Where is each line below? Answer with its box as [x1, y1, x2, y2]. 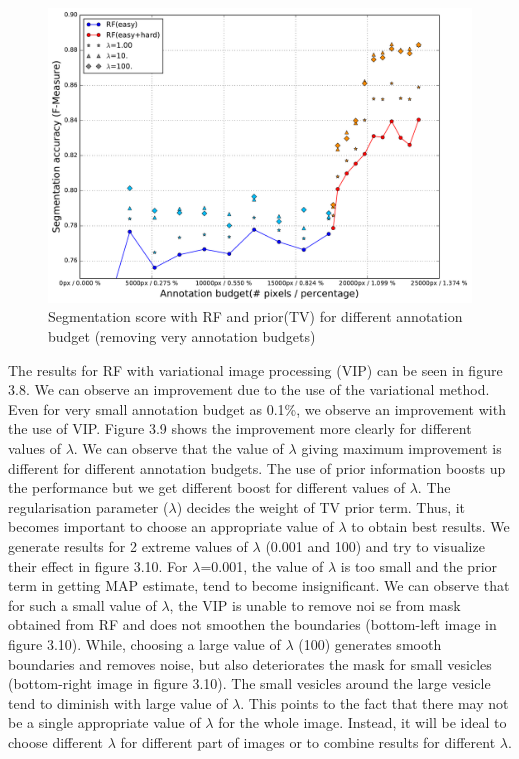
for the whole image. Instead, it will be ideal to [218, 712, 507, 733]
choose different [8, 731, 103, 752]
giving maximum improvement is [301, 437, 502, 458]
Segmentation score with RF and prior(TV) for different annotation [48, 306, 463, 327]
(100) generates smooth [298, 633, 442, 654]
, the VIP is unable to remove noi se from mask [169, 594, 461, 615]
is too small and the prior [340, 555, 498, 576]
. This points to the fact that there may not [240, 692, 509, 713]
